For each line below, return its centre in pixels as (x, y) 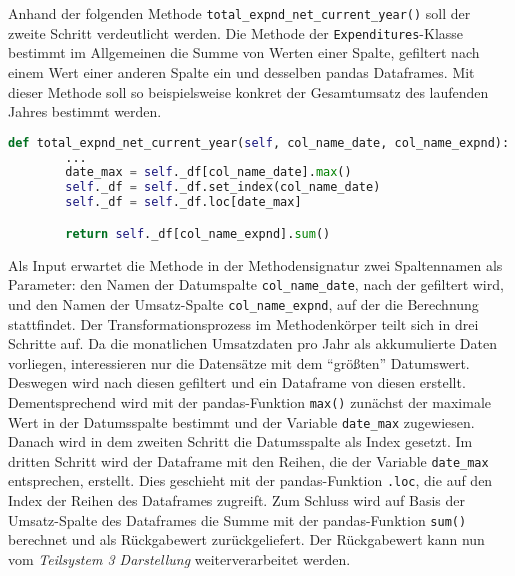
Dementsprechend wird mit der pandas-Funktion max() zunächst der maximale (250, 401)
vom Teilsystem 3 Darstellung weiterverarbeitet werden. (179, 558)
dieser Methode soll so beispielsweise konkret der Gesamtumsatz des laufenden (248, 91)
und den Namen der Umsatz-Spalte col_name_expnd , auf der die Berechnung (243, 303)
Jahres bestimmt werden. (85, 111)
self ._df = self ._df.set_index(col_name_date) (223, 187)
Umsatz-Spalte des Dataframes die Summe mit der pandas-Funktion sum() (237, 519)
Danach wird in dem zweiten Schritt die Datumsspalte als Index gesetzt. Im (240, 441)
